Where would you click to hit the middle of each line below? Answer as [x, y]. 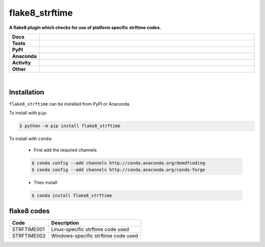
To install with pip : [28, 113]
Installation [26, 92]
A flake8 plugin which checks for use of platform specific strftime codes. [85, 27]
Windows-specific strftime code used [95, 236]
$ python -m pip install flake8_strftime [70, 126]
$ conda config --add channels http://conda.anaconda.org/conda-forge [119, 170]
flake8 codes [29, 211]
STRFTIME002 [29, 236]
